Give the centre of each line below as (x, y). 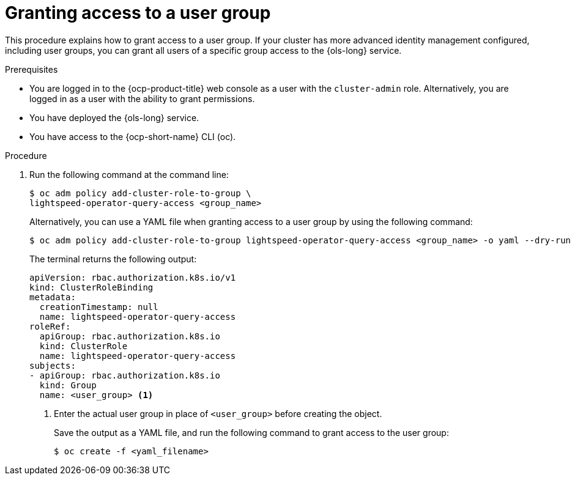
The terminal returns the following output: (113, 259)
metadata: (53, 297)
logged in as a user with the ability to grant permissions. (142, 98)
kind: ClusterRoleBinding (91, 287)
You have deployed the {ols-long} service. (114, 117)
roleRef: (50, 326)
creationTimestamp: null (99, 307)
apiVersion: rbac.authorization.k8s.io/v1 (133, 277)
